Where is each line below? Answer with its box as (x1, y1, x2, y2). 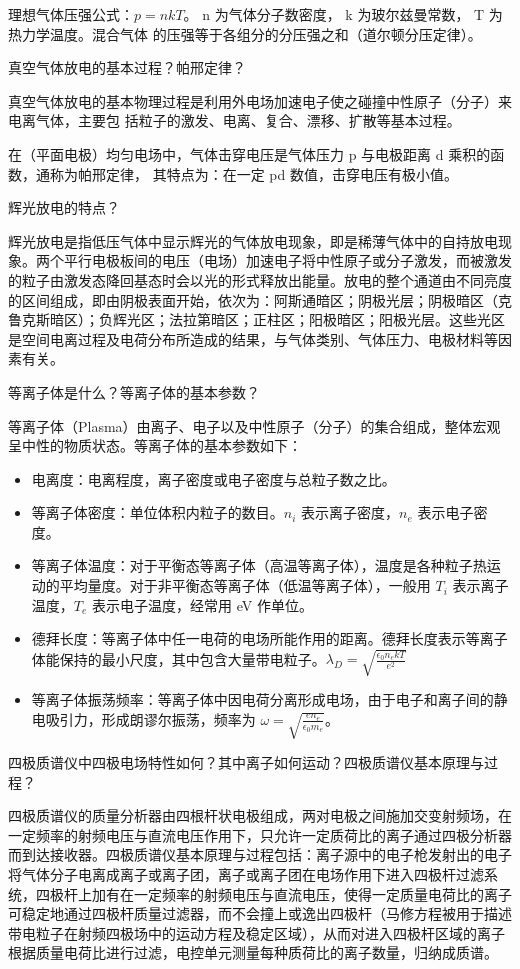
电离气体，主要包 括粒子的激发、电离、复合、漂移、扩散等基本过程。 (8, 110, 461, 131)
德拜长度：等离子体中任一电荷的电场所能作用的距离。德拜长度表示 (31, 628, 466, 649)
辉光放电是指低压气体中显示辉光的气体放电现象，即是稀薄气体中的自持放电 (8, 230, 498, 251)
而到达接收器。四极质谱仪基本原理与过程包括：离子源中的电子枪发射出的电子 (8, 844, 512, 865)
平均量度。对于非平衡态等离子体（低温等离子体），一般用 (59, 575, 431, 596)
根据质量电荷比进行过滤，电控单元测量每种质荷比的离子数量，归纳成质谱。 (8, 942, 498, 963)
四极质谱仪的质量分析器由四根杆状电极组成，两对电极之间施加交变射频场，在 (8, 805, 512, 826)
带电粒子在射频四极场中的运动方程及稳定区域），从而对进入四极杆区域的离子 (8, 922, 505, 943)
